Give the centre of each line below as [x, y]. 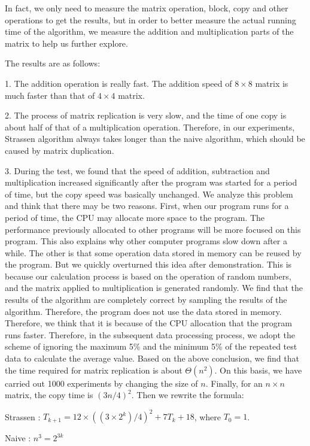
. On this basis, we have [258, 370]
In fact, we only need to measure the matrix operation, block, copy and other [147, 8]
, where [208, 416]
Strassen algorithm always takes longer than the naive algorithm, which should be [155, 139]
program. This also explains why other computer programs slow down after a [146, 241]
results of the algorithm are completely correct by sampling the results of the [146, 300]
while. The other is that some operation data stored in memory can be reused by [153, 252]
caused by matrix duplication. [60, 150]
